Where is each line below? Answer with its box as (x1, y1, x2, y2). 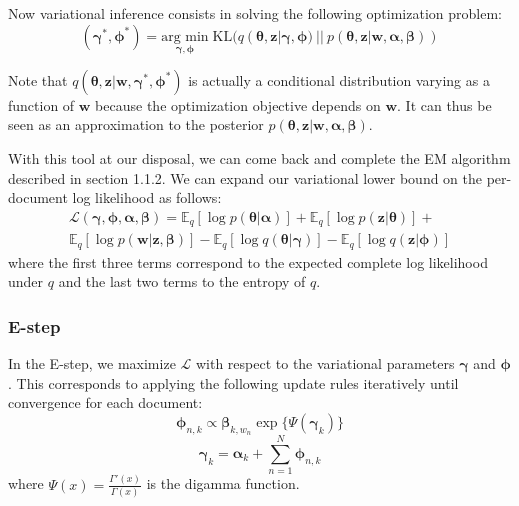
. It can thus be (397, 94, 492, 115)
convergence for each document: (8, 392, 203, 413)
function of (8, 94, 75, 115)
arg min (161, 29, 209, 44)
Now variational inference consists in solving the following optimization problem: (8, 3, 502, 23)
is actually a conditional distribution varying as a (188, 69, 490, 90)
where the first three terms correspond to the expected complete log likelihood (8, 251, 488, 272)
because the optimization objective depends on (95, 94, 381, 115)
